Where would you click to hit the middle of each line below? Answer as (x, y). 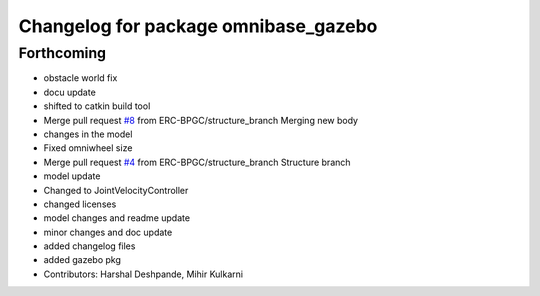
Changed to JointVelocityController (116, 190)
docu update (70, 92)
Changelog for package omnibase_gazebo (198, 26)
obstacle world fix (80, 78)
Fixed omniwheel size (88, 148)
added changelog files (89, 246)
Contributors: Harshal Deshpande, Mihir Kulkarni (143, 274)
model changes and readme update (116, 218)
